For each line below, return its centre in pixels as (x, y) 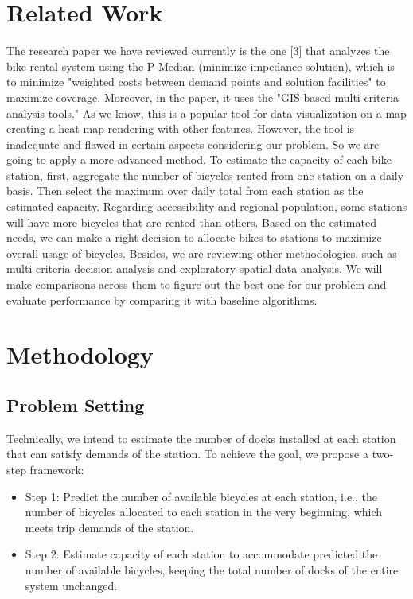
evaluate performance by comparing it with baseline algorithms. (162, 299)
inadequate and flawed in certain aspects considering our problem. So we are (193, 144)
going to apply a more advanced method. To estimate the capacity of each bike (199, 159)
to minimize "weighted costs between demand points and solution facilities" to (196, 82)
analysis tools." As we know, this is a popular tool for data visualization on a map (206, 113)
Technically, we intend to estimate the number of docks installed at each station (201, 438)
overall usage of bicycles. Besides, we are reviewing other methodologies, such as (202, 253)
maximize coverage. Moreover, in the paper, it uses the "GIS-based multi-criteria (203, 97)
